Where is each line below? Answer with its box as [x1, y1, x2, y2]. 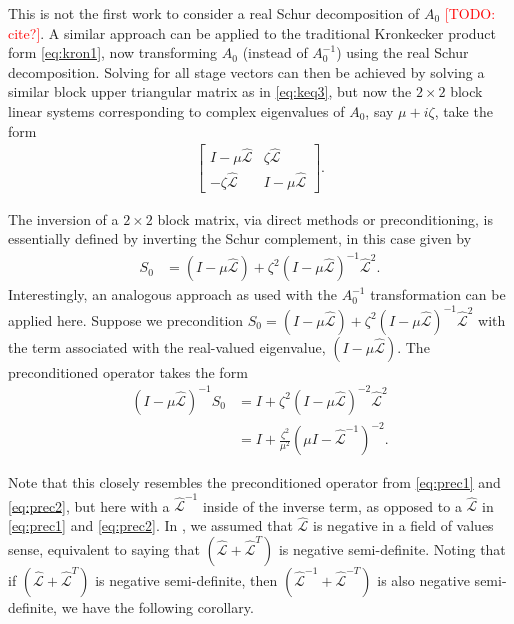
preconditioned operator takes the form [8, 361, 248, 382]
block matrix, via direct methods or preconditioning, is [157, 208, 494, 229]
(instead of [242, 42, 308, 63]
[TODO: [444, 3, 496, 23]
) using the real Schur [336, 42, 469, 63]
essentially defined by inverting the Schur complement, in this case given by [8, 228, 472, 249]
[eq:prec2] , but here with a [8, 495, 170, 516]
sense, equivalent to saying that [8, 538, 200, 559]
